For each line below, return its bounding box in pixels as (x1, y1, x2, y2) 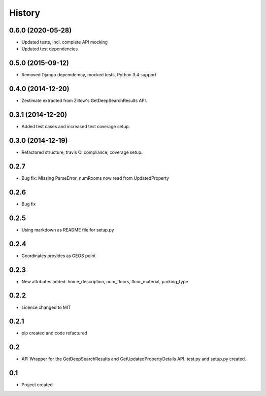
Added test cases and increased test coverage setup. (21, 124, 130, 130)
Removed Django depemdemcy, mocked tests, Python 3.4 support (21, 72, 157, 78)
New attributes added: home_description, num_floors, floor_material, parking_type (21, 278, 189, 284)
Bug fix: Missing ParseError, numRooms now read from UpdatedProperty (21, 175, 169, 181)
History (9, 7, 40, 18)
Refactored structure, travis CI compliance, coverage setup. (21, 149, 143, 155)
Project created (21, 382, 53, 388)
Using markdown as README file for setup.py (21, 227, 114, 232)
